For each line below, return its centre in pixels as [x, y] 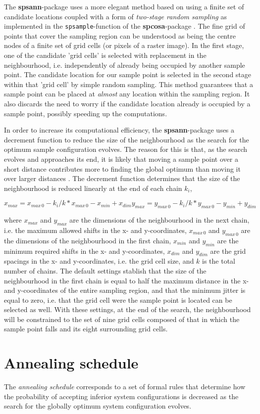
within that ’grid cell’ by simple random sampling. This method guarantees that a [129, 84]
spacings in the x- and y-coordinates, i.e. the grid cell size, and [99, 261]
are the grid [228, 251]
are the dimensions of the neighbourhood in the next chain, [159, 220]
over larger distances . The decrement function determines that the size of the [122, 178]
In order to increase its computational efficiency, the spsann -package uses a [119, 130]
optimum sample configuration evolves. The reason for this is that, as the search [126, 149]
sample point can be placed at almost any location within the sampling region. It [127, 94]
